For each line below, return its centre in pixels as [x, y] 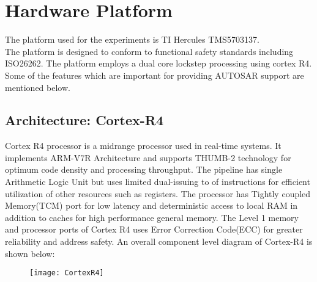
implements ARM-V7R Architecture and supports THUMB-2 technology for [148, 157]
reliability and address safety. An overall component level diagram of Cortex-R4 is [159, 241]
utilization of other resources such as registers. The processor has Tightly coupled [158, 193]
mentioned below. [38, 87]
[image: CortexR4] [67, 273]
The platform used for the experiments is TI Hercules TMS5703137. [132, 39]
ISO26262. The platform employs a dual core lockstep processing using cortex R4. [158, 63]
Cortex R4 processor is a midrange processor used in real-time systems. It [143, 146]
